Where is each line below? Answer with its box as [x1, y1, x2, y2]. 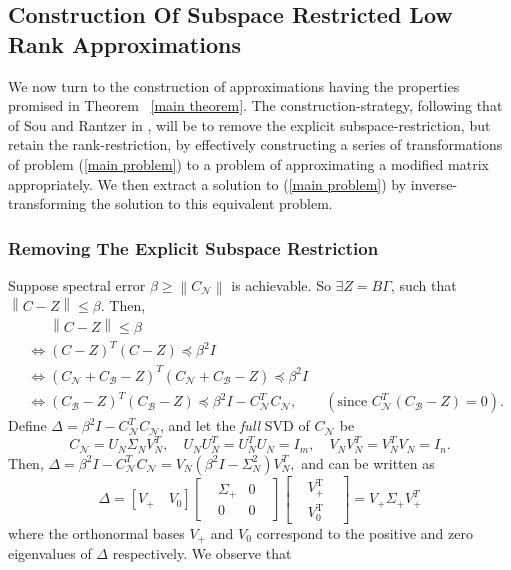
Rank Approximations [8, 28, 241, 59]
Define [8, 415, 47, 436]
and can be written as [301, 452, 435, 473]
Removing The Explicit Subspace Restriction [8, 235, 379, 260]
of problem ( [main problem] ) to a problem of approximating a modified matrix [8, 153, 489, 174]
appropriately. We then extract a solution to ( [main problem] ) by [8, 173, 407, 194]
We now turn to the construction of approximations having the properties [8, 75, 460, 96]
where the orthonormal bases [8, 522, 185, 543]
